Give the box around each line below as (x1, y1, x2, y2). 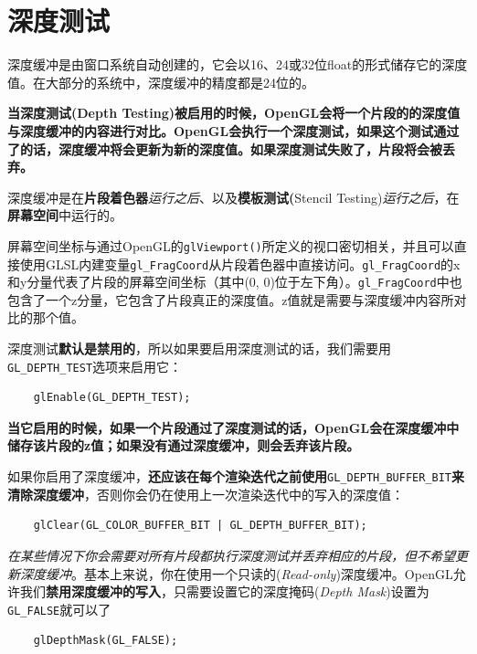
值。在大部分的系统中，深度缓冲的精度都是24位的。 (7, 72, 314, 91)
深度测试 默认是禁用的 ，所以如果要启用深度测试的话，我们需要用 (7, 339, 391, 358)
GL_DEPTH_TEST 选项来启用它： (7, 356, 183, 375)
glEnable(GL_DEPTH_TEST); (33, 391, 191, 405)
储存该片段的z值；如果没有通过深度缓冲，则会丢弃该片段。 (7, 436, 360, 455)
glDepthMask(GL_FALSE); (33, 634, 178, 648)
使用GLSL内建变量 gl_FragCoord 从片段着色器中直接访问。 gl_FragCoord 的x (19, 254, 461, 273)
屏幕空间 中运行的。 (7, 206, 122, 225)
